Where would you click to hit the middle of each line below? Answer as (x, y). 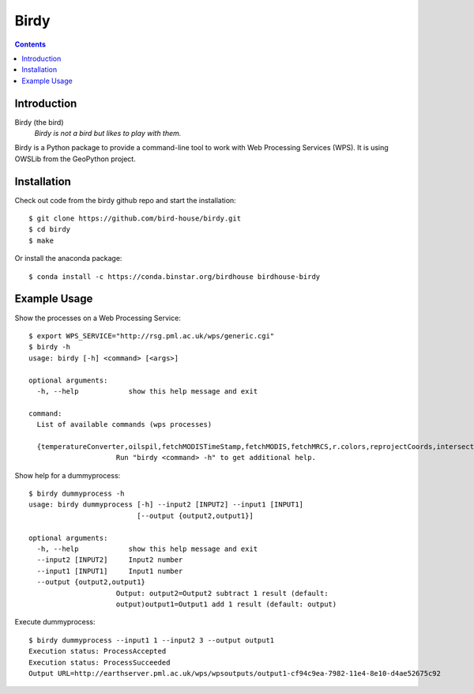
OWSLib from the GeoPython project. (75, 159)
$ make (41, 240)
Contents (30, 44)
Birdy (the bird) (39, 122)
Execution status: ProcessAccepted (98, 651)
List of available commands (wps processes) (124, 424)
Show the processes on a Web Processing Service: (98, 318)
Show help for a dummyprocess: (68, 475)
